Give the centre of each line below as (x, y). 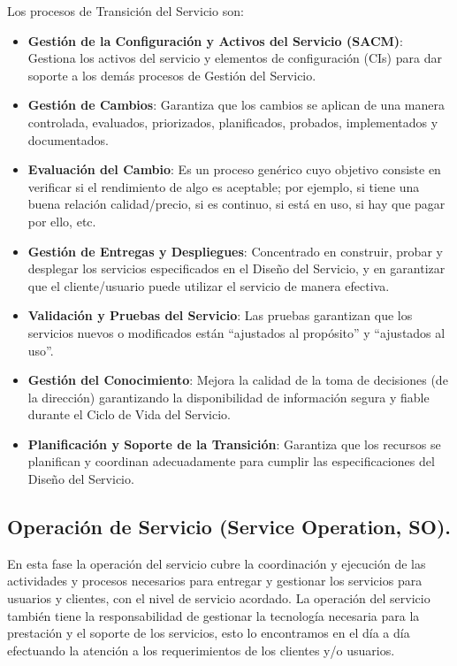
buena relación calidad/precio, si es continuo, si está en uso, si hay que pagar (236, 204)
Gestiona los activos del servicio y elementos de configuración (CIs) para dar (235, 58)
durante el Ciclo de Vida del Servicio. (129, 414)
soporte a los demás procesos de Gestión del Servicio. (172, 75)
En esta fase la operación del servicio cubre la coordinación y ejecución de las (217, 563)
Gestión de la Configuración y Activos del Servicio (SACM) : (216, 40)
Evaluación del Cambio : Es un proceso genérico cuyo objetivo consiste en (234, 169)
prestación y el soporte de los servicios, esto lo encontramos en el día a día (209, 633)
